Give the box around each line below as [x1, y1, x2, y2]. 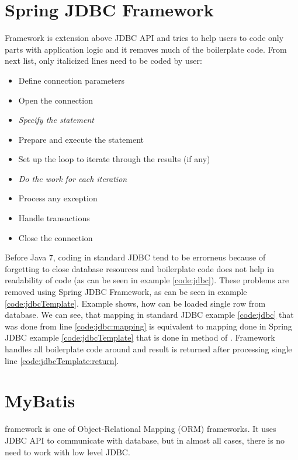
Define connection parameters [18, 74, 124, 86]
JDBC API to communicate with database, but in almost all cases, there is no [5, 434, 285, 446]
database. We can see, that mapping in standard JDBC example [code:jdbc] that [5, 308, 294, 321]
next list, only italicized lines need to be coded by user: [5, 54, 202, 67]
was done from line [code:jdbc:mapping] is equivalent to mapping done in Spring [5, 320, 292, 332]
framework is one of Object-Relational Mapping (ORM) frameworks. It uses [5, 423, 276, 435]
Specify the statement [18, 114, 94, 126]
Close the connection [18, 231, 93, 243]
